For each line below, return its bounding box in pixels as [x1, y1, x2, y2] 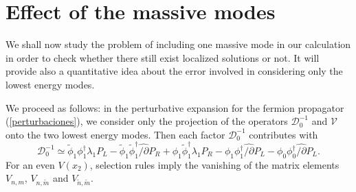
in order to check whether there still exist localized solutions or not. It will [5, 50, 320, 64]
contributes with [249, 127, 318, 141]
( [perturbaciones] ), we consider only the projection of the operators [5, 114, 288, 128]
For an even [5, 157, 55, 171]
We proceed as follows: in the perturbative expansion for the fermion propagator [5, 100, 344, 115]
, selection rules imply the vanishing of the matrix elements [89, 157, 340, 171]
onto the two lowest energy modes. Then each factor [5, 127, 225, 141]
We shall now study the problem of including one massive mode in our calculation [5, 37, 351, 51]
